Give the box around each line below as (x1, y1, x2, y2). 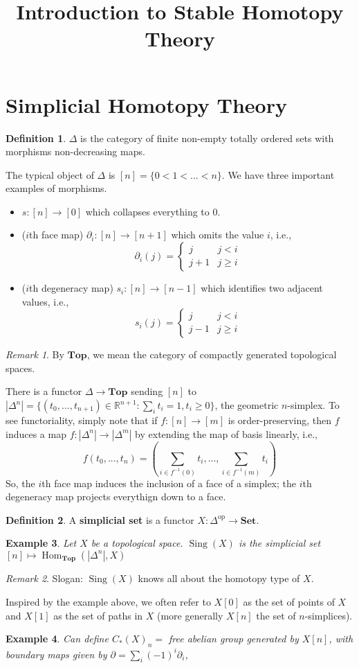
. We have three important (221, 167, 335, 182)
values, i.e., (21, 294, 69, 308)
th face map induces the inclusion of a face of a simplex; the (42, 475, 297, 490)
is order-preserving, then (228, 413, 332, 428)
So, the (6, 475, 35, 490)
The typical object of (6, 167, 94, 182)
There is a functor (6, 384, 82, 398)
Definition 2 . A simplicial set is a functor (6, 512, 194, 527)
